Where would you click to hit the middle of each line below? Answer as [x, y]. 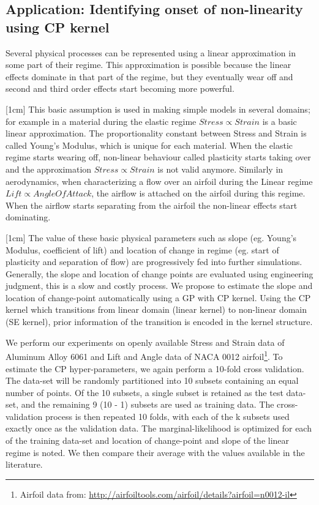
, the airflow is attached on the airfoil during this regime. [198, 193]
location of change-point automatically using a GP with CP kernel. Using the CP [158, 297]
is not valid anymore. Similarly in [220, 169]
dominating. [28, 217]
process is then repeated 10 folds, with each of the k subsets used [167, 416]
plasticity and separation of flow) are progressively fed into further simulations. [154, 262]
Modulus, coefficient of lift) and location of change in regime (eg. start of [142, 249]
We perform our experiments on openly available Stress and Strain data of [145, 342]
